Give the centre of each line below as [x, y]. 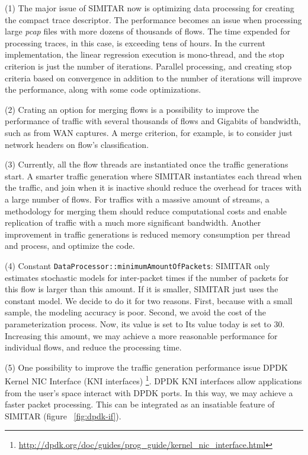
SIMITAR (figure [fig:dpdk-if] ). [63, 415]
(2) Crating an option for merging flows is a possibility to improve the [132, 109]
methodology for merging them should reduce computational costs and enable [146, 211]
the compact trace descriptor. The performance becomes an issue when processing [153, 19]
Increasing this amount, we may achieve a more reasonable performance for [141, 335]
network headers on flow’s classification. [77, 144]
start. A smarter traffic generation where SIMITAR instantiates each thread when [153, 176]
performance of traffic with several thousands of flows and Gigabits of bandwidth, [153, 121]
